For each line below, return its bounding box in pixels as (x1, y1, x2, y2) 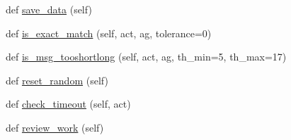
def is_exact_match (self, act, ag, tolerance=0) (6, 25, 212, 40)
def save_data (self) (6, 2, 92, 16)
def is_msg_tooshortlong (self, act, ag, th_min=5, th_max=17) (6, 49, 287, 64)
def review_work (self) (6, 120, 104, 134)
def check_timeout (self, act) (6, 96, 131, 111)
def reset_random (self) (6, 72, 108, 87)
